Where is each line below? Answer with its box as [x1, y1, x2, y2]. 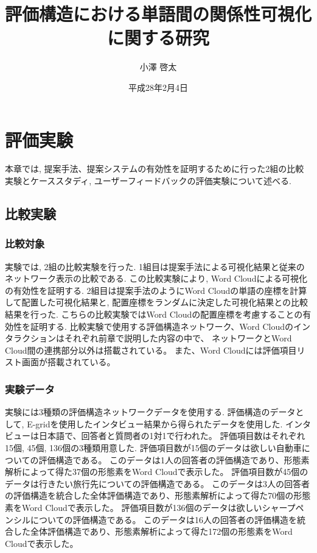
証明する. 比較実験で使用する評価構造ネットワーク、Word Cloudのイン [30, 319, 311, 332]
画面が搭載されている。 [21, 355, 116, 368]
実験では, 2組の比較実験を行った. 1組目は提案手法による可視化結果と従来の [5, 260, 305, 273]
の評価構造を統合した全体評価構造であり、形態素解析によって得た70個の [5, 489, 294, 502]
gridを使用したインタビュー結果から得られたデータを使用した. [35, 417, 283, 430]
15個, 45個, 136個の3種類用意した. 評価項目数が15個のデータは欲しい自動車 [5, 441, 302, 454]
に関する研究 [106, 25, 209, 50]
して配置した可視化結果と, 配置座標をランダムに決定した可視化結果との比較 [5, 296, 308, 309]
